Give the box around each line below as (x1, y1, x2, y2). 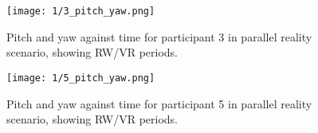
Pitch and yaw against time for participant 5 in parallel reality (6, 95, 312, 111)
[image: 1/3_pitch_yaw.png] (6, 6, 155, 17)
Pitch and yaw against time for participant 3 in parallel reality (6, 28, 312, 45)
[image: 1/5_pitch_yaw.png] (6, 72, 155, 84)
